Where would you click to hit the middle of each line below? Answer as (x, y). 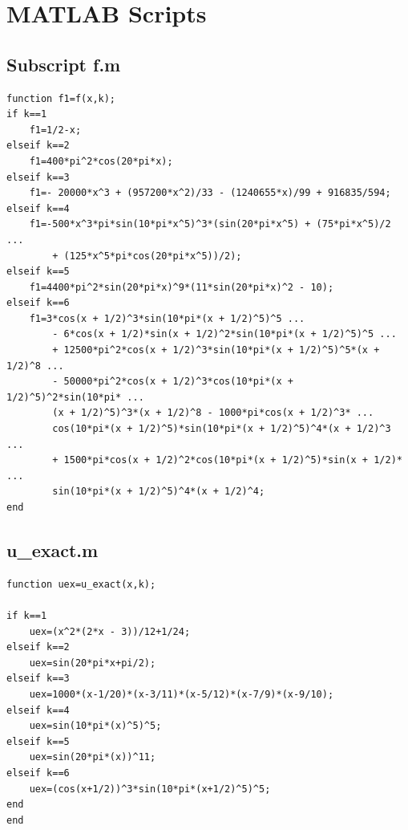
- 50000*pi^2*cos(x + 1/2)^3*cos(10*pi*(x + (173, 382)
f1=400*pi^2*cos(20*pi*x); (101, 161)
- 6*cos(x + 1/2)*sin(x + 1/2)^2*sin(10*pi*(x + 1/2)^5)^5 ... (224, 334)
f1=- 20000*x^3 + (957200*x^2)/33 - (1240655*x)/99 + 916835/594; (210, 193)
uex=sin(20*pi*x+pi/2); (93, 663)
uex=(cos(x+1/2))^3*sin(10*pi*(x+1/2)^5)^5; (150, 789)
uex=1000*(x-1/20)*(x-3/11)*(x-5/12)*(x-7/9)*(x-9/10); (182, 694)
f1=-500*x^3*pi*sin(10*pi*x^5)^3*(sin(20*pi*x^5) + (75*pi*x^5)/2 (210, 224)
